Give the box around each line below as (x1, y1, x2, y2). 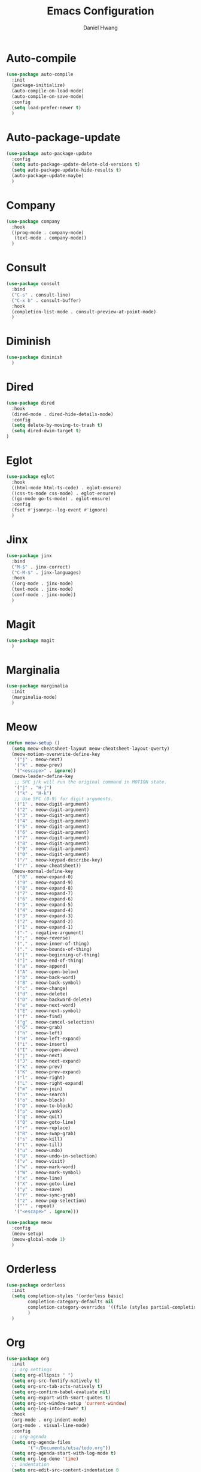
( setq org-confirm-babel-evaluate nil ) (11, 1389, 111, 1395)
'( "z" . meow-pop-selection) (14, 1198, 87, 1204)
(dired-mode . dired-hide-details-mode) (11, 411, 114, 417)
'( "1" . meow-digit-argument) (14, 801, 90, 807)
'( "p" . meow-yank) (14, 1108, 63, 1114)
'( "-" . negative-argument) (14, 929, 84, 936)
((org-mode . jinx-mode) (11, 581, 74, 587)
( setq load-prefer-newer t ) (11, 104, 82, 110)
